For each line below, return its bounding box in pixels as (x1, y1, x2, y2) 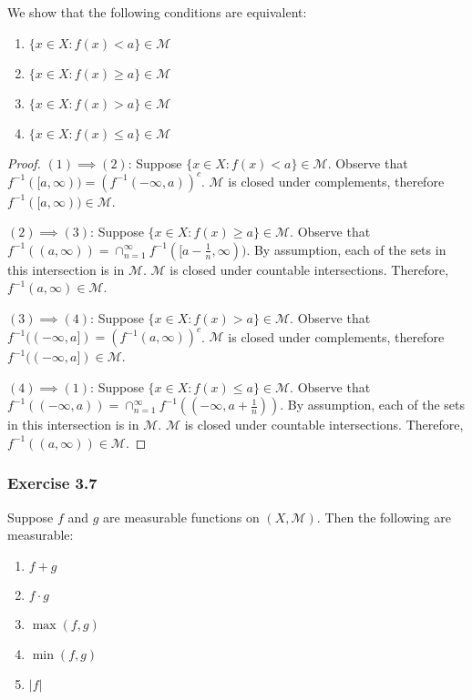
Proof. (7, 153, 41, 172)
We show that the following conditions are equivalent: (7, 3, 307, 21)
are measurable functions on (103, 507, 260, 526)
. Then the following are (316, 507, 451, 526)
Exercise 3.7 (7, 472, 97, 494)
